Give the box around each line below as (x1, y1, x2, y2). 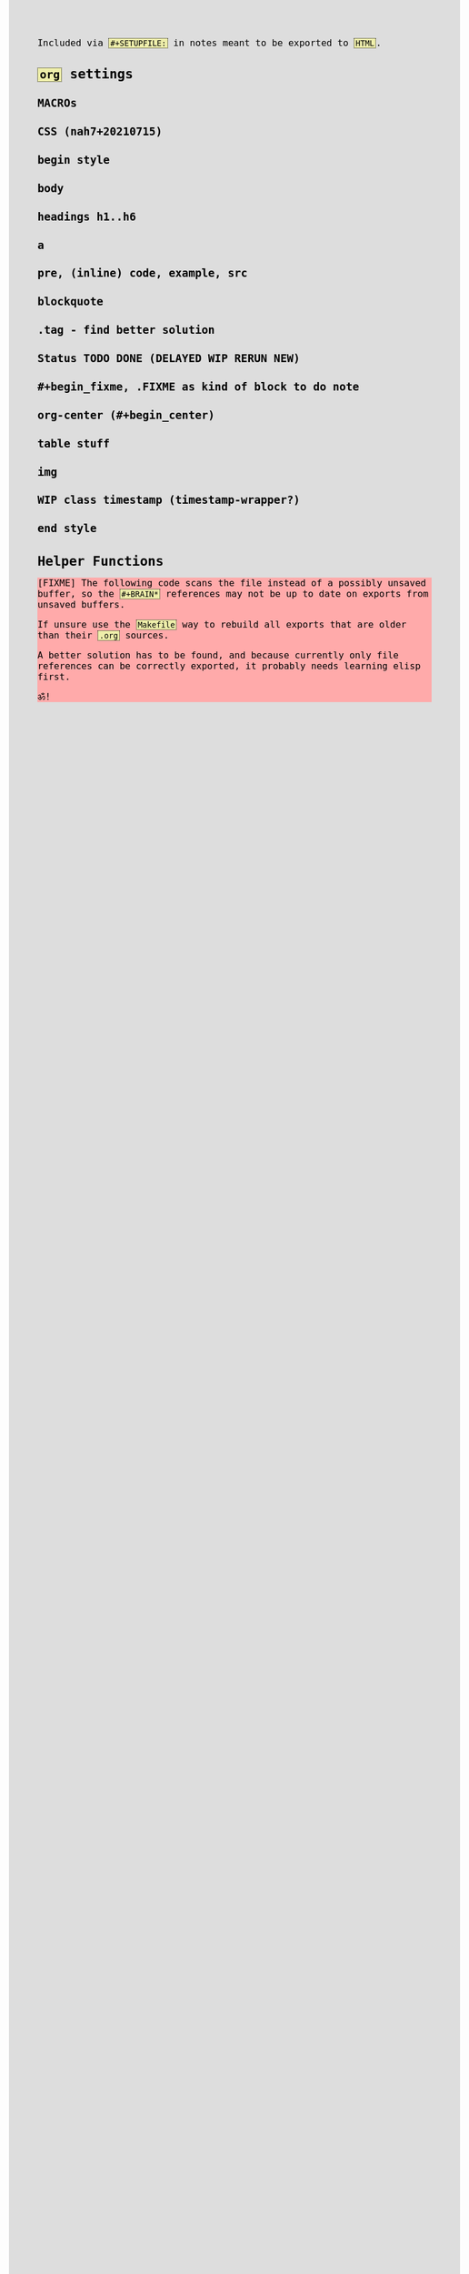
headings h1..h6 (37, 209, 136, 224)
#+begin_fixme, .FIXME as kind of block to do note (37, 379, 360, 394)
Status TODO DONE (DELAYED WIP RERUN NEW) (37, 351, 301, 366)
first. (37, 670, 71, 682)
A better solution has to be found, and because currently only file (37, 649, 399, 661)
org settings (39, 66, 134, 82)
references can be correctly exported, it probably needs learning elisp (37, 659, 421, 672)
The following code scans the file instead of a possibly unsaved (81, 577, 427, 589)
